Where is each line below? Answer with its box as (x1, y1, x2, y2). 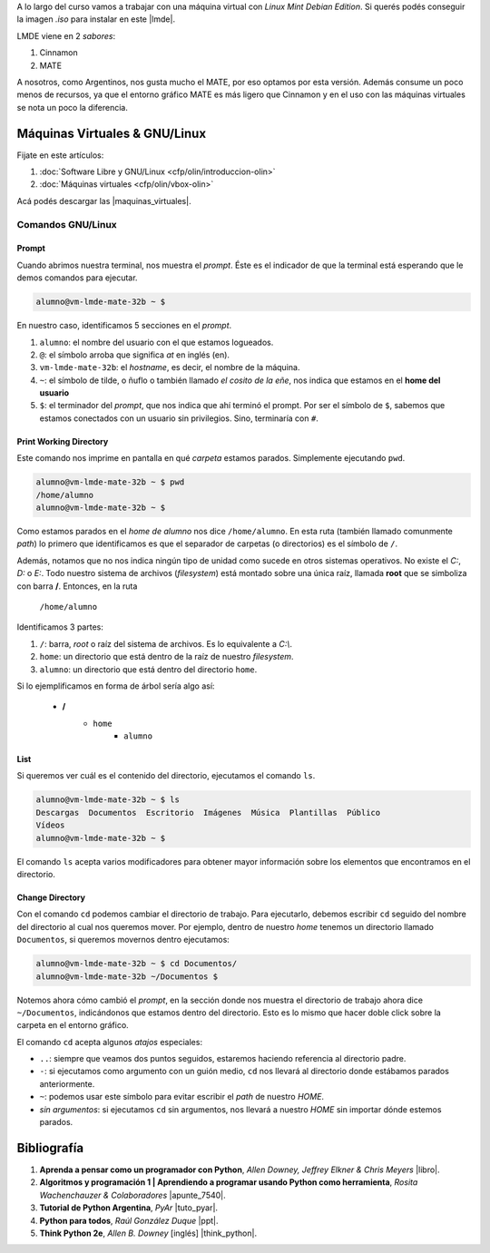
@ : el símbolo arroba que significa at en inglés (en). (39, 349, 230, 360)
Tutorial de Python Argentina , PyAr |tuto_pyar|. (39, 1202, 218, 1213)
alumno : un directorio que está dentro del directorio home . (39, 663, 258, 675)
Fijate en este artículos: (16, 150, 104, 161)
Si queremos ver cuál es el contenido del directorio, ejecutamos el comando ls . (16, 770, 316, 781)
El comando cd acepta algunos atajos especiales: (16, 1036, 203, 1047)
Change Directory (16, 892, 86, 903)
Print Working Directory (16, 436, 109, 446)
